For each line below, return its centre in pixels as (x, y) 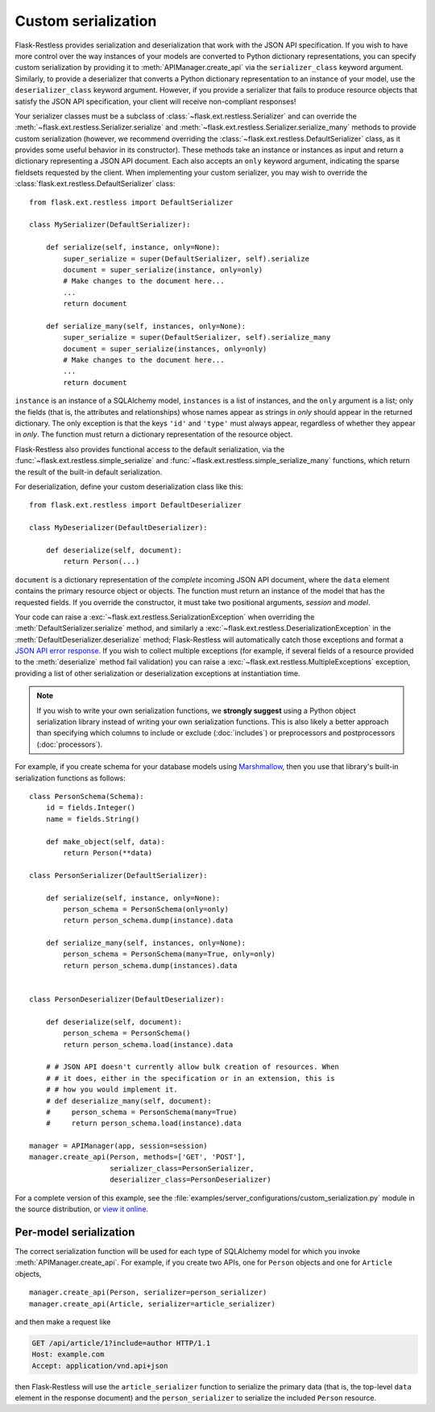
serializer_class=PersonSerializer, (182, 1168)
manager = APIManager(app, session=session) (119, 1146)
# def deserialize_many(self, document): (129, 1101)
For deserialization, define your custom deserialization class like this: (129, 487)
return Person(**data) (108, 853)
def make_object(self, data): (105, 841)
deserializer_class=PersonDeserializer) (191, 1180)
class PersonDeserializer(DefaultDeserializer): (127, 1000)
